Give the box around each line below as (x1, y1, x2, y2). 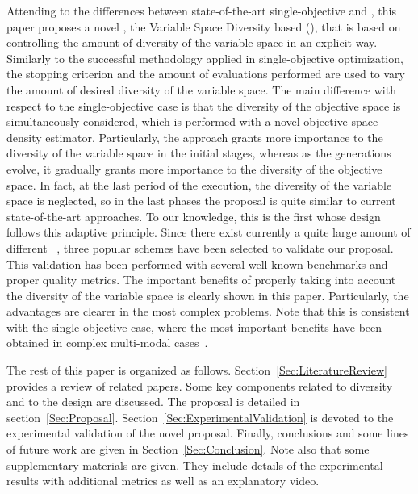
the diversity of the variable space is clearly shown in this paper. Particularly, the (6, 287, 409, 304)
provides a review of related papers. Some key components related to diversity (6, 377, 393, 394)
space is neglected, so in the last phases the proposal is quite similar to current (6, 192, 396, 209)
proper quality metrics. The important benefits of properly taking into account (6, 271, 396, 288)
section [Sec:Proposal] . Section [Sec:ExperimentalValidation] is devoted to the (6, 408, 394, 425)
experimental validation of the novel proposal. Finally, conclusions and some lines (6, 425, 409, 442)
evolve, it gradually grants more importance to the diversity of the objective (6, 160, 382, 177)
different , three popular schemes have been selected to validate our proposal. (6, 239, 394, 256)
